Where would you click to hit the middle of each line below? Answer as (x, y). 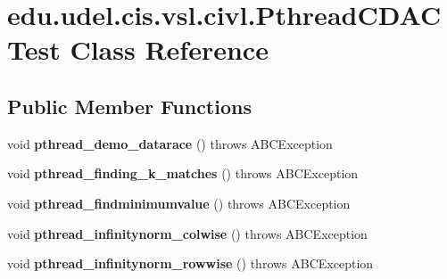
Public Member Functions (129, 106)
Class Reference (169, 49)
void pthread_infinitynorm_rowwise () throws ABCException (190, 263)
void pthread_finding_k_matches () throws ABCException (183, 173)
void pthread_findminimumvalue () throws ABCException (179, 203)
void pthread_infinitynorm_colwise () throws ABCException (187, 233)
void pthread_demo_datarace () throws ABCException (170, 143)
